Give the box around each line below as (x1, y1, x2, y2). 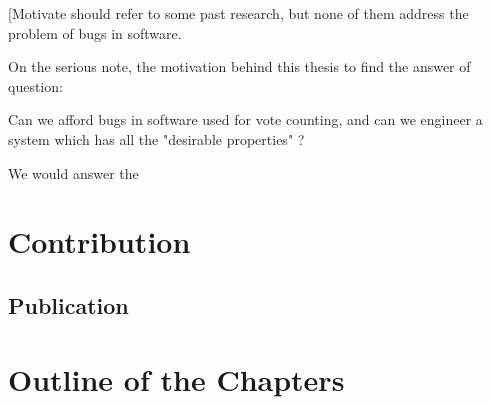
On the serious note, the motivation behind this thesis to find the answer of (8, 56, 471, 77)
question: (8, 75, 63, 96)
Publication (8, 289, 129, 320)
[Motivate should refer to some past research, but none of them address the (8, 3, 469, 23)
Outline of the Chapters (8, 358, 345, 399)
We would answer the (8, 162, 139, 183)
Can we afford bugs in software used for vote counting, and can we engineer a (8, 109, 483, 130)
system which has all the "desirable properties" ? (8, 128, 305, 149)
